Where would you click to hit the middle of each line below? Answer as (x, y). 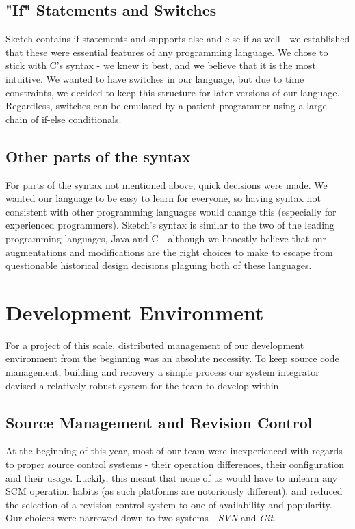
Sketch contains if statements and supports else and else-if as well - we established (178, 39)
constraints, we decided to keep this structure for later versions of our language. (173, 92)
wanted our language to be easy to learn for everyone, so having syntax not (163, 198)
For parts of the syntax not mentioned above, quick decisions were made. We (167, 184)
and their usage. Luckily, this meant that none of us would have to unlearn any (172, 477)
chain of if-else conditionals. (64, 119)
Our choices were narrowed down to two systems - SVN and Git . (141, 518)
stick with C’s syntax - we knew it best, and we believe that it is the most (161, 65)
